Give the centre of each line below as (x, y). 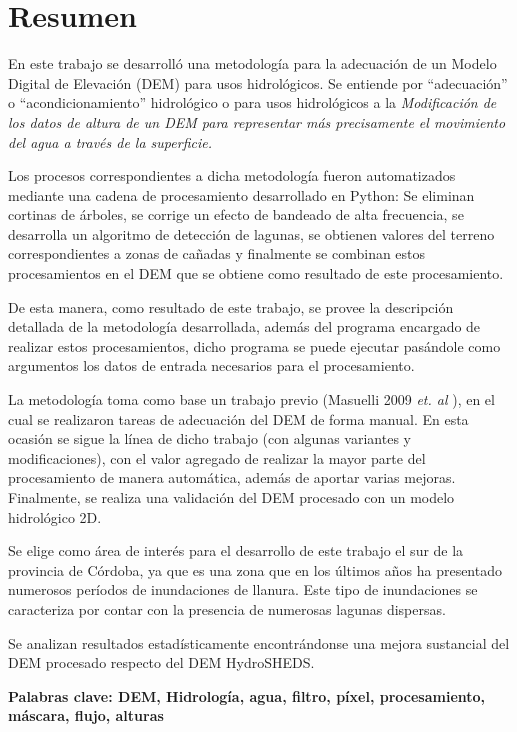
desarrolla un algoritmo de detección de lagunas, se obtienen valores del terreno (251, 233)
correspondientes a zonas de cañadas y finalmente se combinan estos (217, 253)
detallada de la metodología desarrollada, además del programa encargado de (244, 326)
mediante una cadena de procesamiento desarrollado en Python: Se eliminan (241, 194)
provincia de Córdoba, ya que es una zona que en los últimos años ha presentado (255, 569)
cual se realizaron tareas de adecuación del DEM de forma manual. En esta (238, 418)
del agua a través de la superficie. (110, 141)
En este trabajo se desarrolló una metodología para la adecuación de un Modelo (252, 63)
